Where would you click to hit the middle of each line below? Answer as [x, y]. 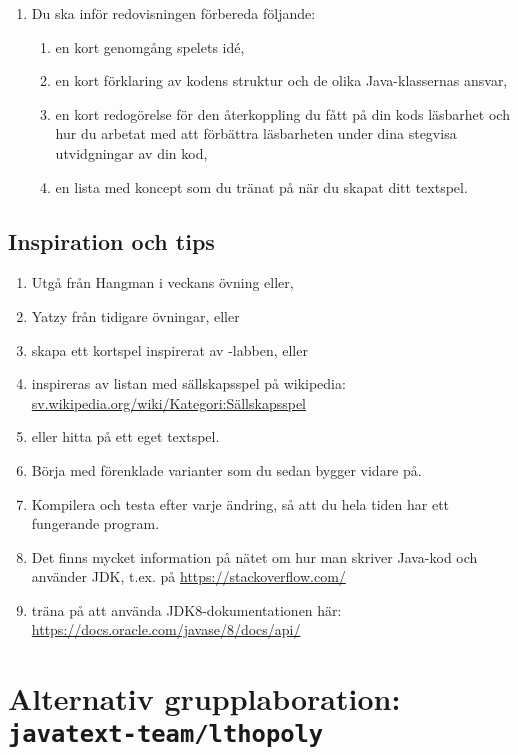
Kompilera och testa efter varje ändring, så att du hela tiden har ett [240, 503]
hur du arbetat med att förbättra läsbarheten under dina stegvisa [256, 133]
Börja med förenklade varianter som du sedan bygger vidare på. [226, 469]
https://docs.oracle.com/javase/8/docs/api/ [166, 629]
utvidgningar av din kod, [131, 152]
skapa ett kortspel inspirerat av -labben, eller [169, 349]
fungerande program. [95, 523]
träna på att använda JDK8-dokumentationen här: [186, 609]
